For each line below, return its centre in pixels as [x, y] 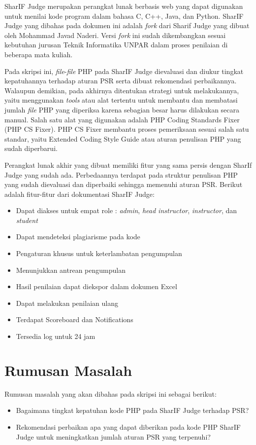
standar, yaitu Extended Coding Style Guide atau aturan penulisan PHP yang [123, 138]
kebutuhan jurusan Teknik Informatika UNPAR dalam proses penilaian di [116, 45]
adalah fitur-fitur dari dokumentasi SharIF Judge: [80, 194]
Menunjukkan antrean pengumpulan [71, 270]
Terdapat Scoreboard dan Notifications [75, 319]
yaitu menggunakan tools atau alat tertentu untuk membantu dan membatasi [121, 100]
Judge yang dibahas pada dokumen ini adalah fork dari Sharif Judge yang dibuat [127, 25]
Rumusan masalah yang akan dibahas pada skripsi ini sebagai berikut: [111, 393]
